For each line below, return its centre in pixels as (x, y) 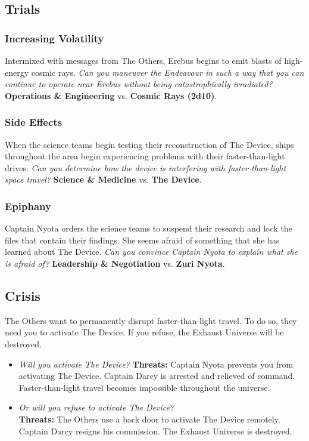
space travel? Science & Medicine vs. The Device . (103, 179)
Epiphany (28, 206)
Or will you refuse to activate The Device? (96, 407)
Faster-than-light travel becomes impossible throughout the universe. (144, 387)
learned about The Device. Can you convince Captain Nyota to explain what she (152, 252)
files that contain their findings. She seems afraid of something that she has (142, 240)
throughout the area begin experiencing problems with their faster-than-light (145, 156)
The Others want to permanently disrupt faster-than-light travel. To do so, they (151, 320)
